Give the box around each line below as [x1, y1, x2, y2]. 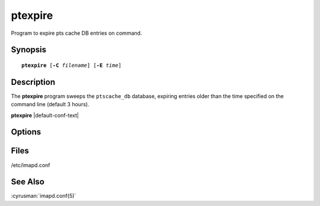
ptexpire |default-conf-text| [11, 112, 79, 119]
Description [11, 77, 56, 87]
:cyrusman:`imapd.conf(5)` [11, 192, 76, 200]
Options [11, 127, 41, 137]
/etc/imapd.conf [11, 161, 50, 168]
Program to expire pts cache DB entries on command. [11, 30, 142, 37]
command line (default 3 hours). [11, 101, 89, 108]
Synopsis [11, 45, 47, 55]
